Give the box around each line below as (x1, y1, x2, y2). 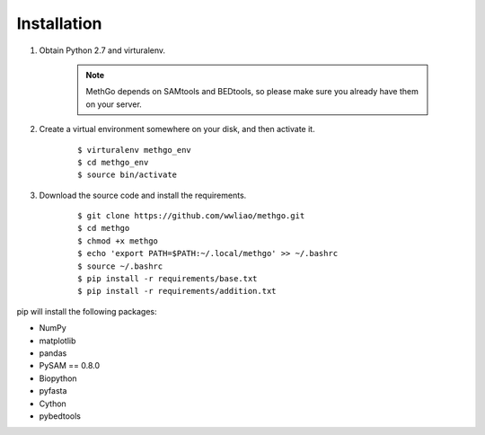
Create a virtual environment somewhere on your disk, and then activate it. (39, 124, 315, 135)
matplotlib (39, 335, 76, 346)
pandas (39, 347, 67, 359)
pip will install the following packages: (16, 306, 157, 316)
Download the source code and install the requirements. (39, 190, 247, 200)
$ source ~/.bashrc (77, 261, 163, 271)
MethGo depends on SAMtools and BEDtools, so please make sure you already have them (85, 86, 419, 97)
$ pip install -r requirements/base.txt (77, 274, 258, 284)
